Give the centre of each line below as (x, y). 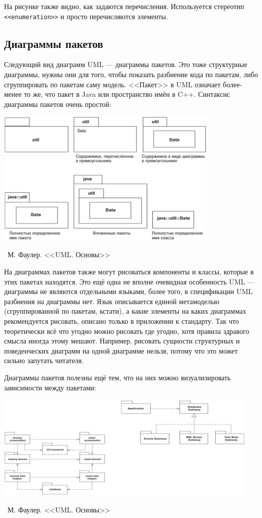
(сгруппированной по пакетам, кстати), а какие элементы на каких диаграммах (125, 311)
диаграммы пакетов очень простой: (58, 104)
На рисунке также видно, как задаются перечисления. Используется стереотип (124, 6)
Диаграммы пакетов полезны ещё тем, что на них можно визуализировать (117, 377)
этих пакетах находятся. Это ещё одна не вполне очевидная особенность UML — (129, 281)
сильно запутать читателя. (44, 360)
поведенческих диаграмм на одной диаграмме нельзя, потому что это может (121, 350)
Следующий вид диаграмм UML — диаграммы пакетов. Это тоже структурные (126, 64)
